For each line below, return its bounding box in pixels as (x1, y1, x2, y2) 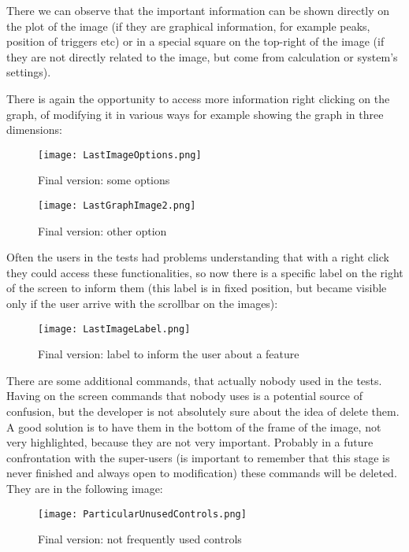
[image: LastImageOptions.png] (38, 149, 202, 161)
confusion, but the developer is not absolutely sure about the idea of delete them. (6, 403, 400, 420)
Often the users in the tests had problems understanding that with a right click (6, 249, 389, 265)
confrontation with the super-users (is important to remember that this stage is (6, 449, 390, 465)
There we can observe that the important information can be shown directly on (6, 2, 390, 18)
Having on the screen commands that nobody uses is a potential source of (6, 387, 363, 404)
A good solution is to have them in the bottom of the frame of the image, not (6, 418, 381, 435)
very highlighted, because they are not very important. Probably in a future (6, 434, 374, 450)
